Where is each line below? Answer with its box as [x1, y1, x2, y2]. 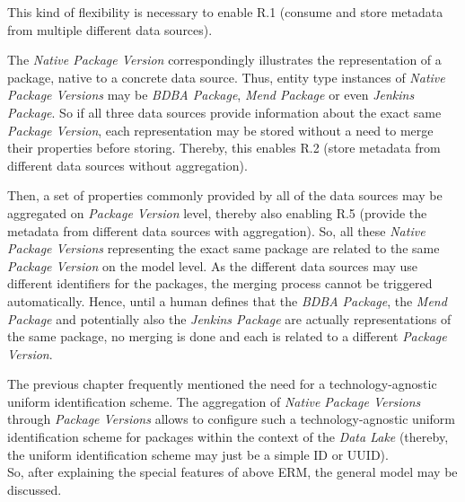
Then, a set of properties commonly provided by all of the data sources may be [7, 186, 443, 205]
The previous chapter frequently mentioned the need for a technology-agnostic [7, 374, 437, 393]
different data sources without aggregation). [7, 155, 248, 174]
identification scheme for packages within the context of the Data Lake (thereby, [7, 427, 449, 446]
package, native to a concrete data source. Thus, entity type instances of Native [7, 67, 445, 86]
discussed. [7, 480, 62, 498]
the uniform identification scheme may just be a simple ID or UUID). [7, 445, 389, 463]
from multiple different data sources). [7, 20, 213, 39]
